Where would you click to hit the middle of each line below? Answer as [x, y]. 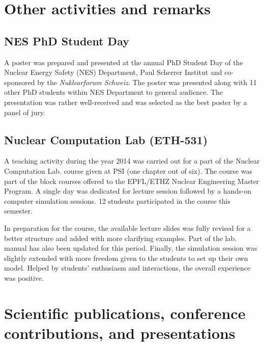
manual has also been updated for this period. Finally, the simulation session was [131, 248]
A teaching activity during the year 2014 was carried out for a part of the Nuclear [132, 161]
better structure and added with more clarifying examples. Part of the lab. [121, 238]
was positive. [24, 277]
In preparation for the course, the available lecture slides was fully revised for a [127, 228]
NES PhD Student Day [67, 41]
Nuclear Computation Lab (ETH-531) [106, 139]
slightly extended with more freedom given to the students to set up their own [126, 258]
